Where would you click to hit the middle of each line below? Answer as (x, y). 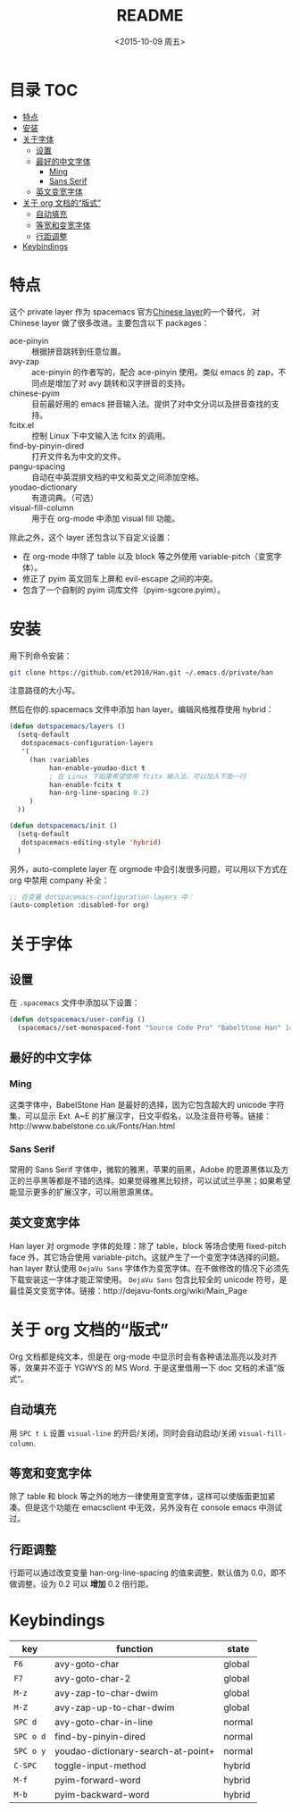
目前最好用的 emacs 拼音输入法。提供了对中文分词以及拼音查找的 (152, 404)
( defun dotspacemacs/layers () (67, 726)
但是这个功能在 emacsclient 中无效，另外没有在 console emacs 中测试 (154, 1507)
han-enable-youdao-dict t (97, 768)
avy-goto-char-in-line (104, 1723)
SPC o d (30, 1737)
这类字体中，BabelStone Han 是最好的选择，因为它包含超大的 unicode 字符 (147, 1104)
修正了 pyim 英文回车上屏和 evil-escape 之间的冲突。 (120, 578)
